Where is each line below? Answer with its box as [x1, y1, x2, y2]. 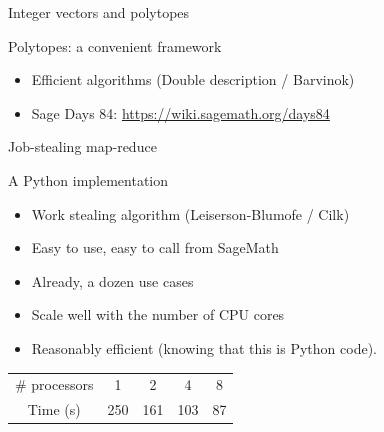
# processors [15, 374, 94, 395]
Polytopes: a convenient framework [8, 35, 222, 56]
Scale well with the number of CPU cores [31, 304, 285, 325]
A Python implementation [8, 169, 169, 190]
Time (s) [27, 399, 81, 420]
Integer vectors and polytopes [8, 2, 190, 22]
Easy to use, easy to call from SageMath [31, 237, 279, 258]
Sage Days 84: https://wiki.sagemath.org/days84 [31, 102, 330, 123]
